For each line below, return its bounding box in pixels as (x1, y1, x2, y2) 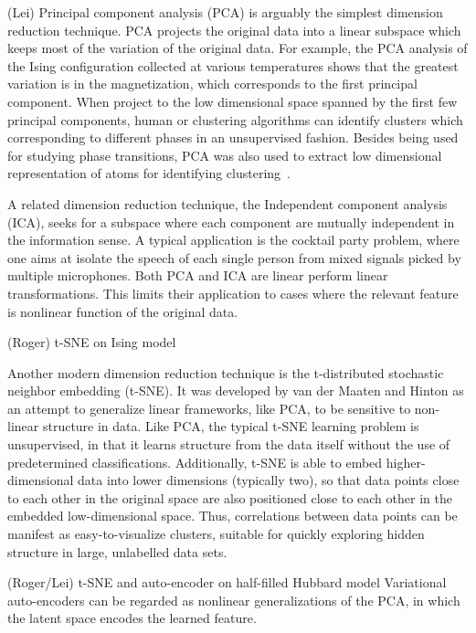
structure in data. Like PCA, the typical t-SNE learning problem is (42, 417, 419, 436)
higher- (386, 452, 426, 471)
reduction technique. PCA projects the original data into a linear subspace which (7, 20, 461, 39)
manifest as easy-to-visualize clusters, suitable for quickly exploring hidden (7, 524, 425, 543)
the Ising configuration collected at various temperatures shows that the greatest (7, 56, 459, 75)
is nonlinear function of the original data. (7, 301, 238, 321)
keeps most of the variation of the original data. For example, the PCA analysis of (7, 38, 468, 58)
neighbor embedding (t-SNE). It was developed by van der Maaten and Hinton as (7, 381, 464, 400)
